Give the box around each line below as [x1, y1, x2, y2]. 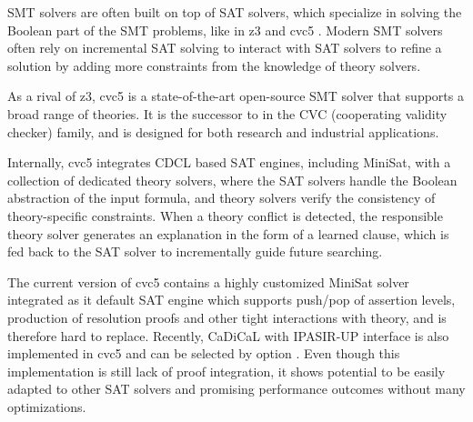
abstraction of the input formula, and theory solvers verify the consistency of [7, 188, 436, 207]
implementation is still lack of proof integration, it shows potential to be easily [7, 361, 446, 380]
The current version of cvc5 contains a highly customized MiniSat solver [7, 272, 409, 291]
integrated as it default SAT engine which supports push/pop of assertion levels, [7, 290, 456, 309]
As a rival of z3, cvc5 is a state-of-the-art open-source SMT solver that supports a [7, 86, 464, 105]
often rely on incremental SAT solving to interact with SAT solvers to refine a [7, 38, 442, 57]
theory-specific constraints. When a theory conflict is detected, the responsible [7, 206, 443, 225]
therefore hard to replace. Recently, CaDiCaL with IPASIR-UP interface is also [7, 326, 449, 345]
